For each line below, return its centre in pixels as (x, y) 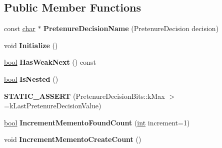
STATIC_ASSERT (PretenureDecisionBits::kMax (84, 96)
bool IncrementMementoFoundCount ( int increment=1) (97, 122)
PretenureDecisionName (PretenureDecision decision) (131, 28)
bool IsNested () (31, 79)
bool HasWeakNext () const (50, 62)
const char (20, 28)
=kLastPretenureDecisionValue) (53, 106)
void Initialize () (31, 45)
